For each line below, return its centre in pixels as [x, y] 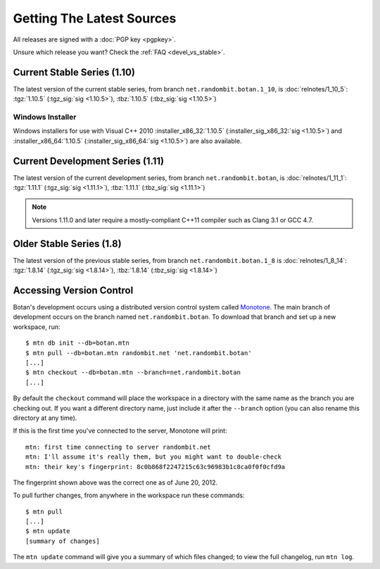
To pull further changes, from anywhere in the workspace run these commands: [129, 495]
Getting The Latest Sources [95, 18]
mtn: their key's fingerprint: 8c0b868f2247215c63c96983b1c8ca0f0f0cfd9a [156, 467]
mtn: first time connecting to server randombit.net [118, 447]
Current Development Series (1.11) [89, 161]
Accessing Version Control [73, 290]
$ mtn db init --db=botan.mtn [78, 343]
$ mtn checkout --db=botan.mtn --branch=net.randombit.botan [133, 372]
